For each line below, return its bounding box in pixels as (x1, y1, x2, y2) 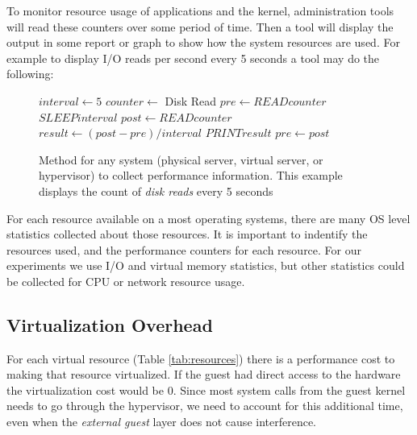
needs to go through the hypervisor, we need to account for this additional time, (6, 397, 403, 414)
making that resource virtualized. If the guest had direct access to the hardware (6, 366, 401, 383)
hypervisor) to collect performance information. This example (39, 167, 343, 184)
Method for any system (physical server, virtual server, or (39, 151, 323, 168)
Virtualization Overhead (6, 312, 213, 337)
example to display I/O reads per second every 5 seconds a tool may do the (6, 49, 380, 66)
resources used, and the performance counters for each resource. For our (6, 241, 362, 258)
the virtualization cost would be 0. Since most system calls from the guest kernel (6, 381, 406, 398)
